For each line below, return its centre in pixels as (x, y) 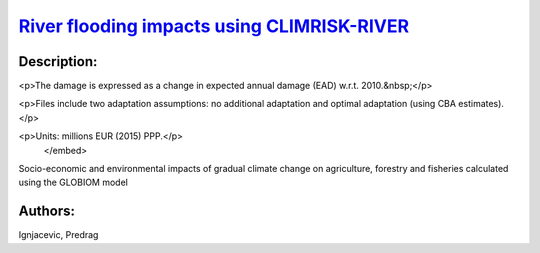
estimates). (481, 104)
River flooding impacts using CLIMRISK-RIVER (214, 26)
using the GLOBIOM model (73, 182)
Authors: (46, 211)
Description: (58, 61)
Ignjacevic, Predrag (58, 235)
